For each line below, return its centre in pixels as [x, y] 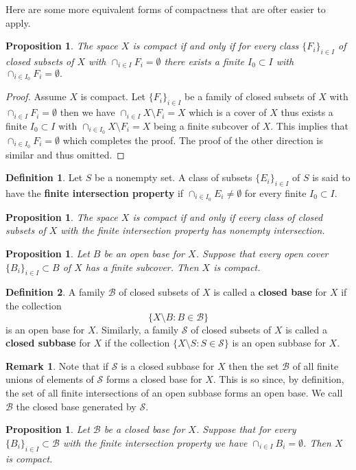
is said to [331, 177]
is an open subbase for [279, 343]
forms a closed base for [154, 379]
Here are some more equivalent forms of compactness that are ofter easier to [166, 9]
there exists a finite [204, 61]
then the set [254, 365]
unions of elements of [50, 379]
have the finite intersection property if [95, 192]
